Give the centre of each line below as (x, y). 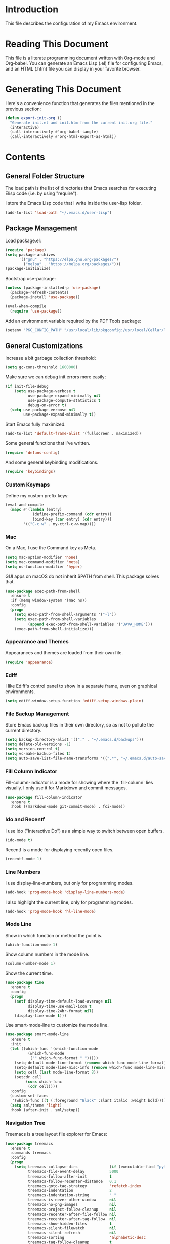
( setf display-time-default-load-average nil (63, 1001)
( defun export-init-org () (34, 118)
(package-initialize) (28, 269)
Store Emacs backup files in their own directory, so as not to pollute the (80, 725)
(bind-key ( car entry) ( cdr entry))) (72, 519)
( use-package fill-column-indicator (44, 797)
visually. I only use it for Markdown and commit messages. (66, 788)
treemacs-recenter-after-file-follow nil (72, 1214)
